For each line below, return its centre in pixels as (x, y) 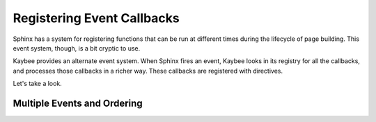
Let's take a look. (37, 84)
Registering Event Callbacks (96, 18)
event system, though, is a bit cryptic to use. (77, 48)
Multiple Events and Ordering (78, 103)
